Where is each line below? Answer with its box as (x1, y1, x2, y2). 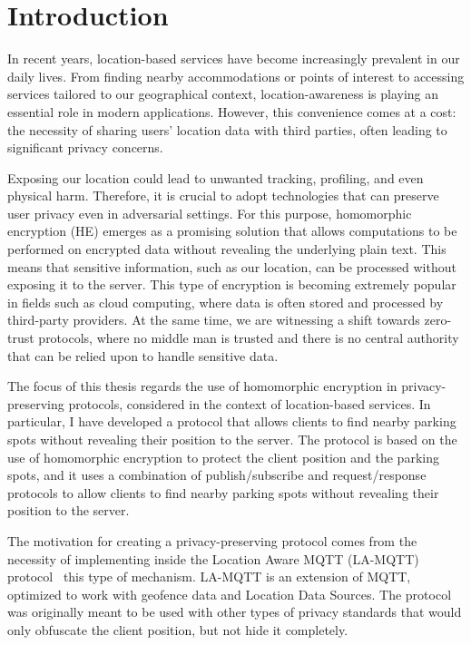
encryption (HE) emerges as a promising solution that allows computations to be (7, 221, 457, 240)
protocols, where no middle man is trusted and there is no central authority (38, 328, 459, 347)
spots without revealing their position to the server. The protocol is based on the (7, 430, 457, 448)
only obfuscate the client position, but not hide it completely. (7, 620, 348, 639)
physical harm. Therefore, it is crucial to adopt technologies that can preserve (7, 186, 439, 205)
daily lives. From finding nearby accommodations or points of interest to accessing (7, 66, 465, 85)
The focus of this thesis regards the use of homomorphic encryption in (7, 376, 397, 396)
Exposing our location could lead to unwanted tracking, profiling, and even (7, 168, 424, 187)
